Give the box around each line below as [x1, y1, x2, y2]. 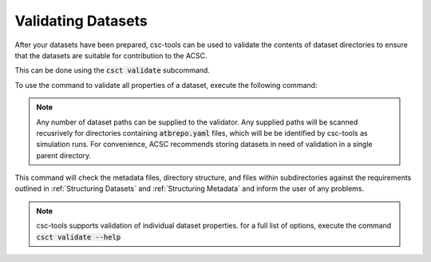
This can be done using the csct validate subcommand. [14, 65, 211, 75]
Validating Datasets [14, 12, 148, 30]
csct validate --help [36, 232, 121, 241]
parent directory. [36, 150, 92, 160]
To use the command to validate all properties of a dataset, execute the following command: [14, 80, 318, 89]
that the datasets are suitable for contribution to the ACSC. [14, 50, 208, 60]
